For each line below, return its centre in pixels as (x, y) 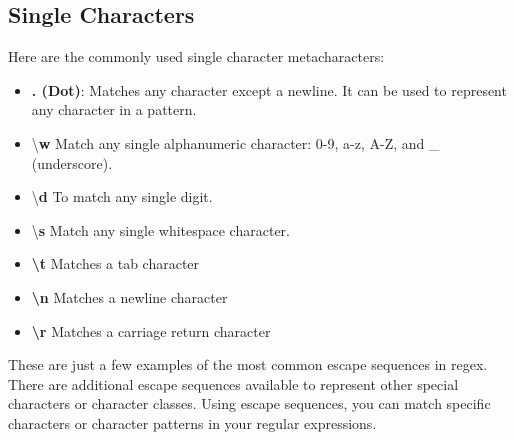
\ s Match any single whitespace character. (160, 229)
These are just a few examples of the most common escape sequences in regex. (248, 364)
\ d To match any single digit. (122, 196)
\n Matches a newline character (129, 296)
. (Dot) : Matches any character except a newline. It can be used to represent (269, 89)
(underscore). (72, 162)
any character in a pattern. (114, 109)
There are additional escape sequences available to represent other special (233, 383)
